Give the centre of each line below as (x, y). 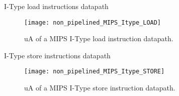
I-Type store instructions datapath (57, 55)
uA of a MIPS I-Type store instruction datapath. (100, 88)
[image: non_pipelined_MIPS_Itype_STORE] (95, 72)
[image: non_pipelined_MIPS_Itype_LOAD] (93, 22)
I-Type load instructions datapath (56, 6)
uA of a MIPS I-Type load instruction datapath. (99, 38)
